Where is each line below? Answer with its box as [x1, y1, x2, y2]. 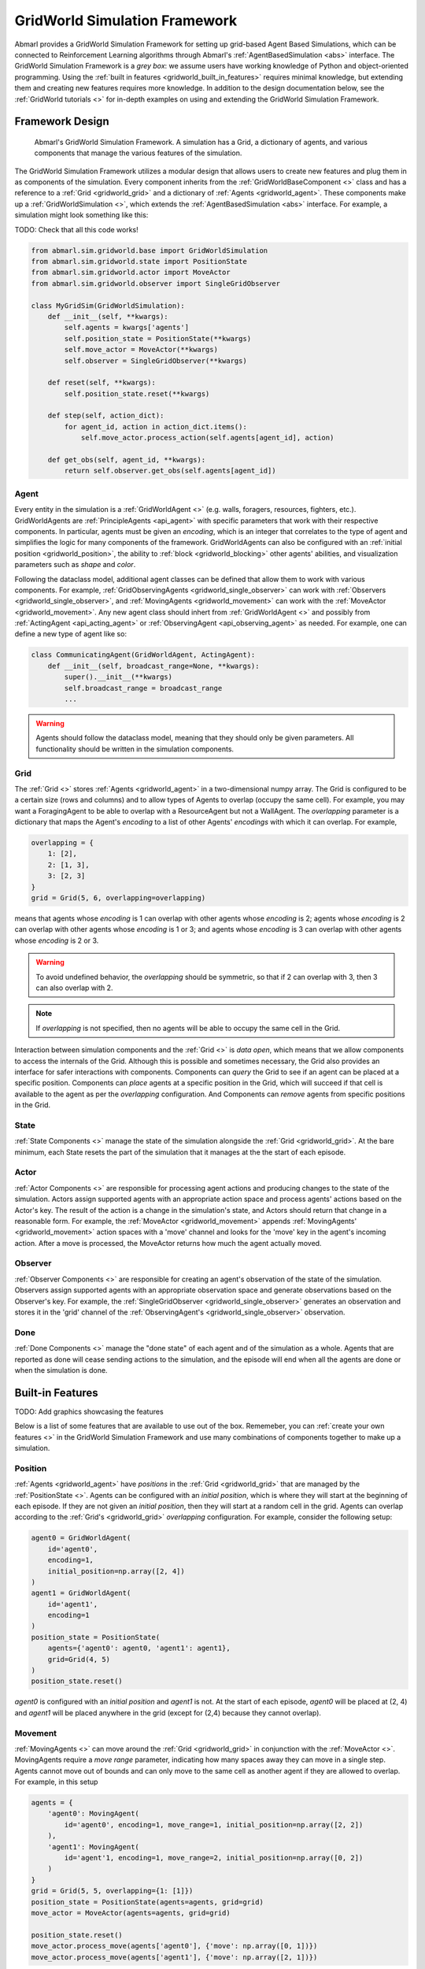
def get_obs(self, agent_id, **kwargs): [47, 455, 206, 465]
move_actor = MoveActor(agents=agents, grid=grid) [31, 1908, 231, 1917]
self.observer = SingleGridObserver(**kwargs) [64, 356, 247, 365]
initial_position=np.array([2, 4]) [47, 1567, 185, 1575]
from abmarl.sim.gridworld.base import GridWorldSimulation [31, 246, 268, 255]
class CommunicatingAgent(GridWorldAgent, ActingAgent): [31, 651, 256, 659]
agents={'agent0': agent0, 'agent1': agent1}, [47, 1644, 231, 1653]
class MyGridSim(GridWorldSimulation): [31, 301, 185, 310]
